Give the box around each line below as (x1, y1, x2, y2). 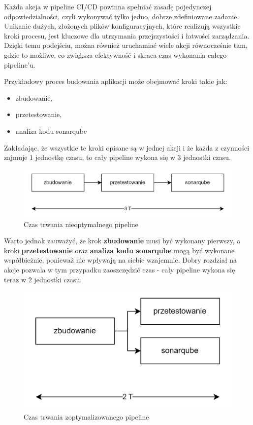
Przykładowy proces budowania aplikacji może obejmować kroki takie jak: (4, 76, 227, 86)
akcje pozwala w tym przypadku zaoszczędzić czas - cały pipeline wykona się (4, 265, 235, 275)
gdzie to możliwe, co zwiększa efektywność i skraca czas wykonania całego (4, 49, 227, 60)
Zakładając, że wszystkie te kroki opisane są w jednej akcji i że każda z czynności (4, 142, 250, 153)
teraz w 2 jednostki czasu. (4, 274, 82, 284)
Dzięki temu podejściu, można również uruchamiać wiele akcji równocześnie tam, (4, 40, 248, 50)
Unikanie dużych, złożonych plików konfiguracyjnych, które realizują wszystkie (4, 21, 241, 31)
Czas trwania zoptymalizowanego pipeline (24, 411, 149, 422)
